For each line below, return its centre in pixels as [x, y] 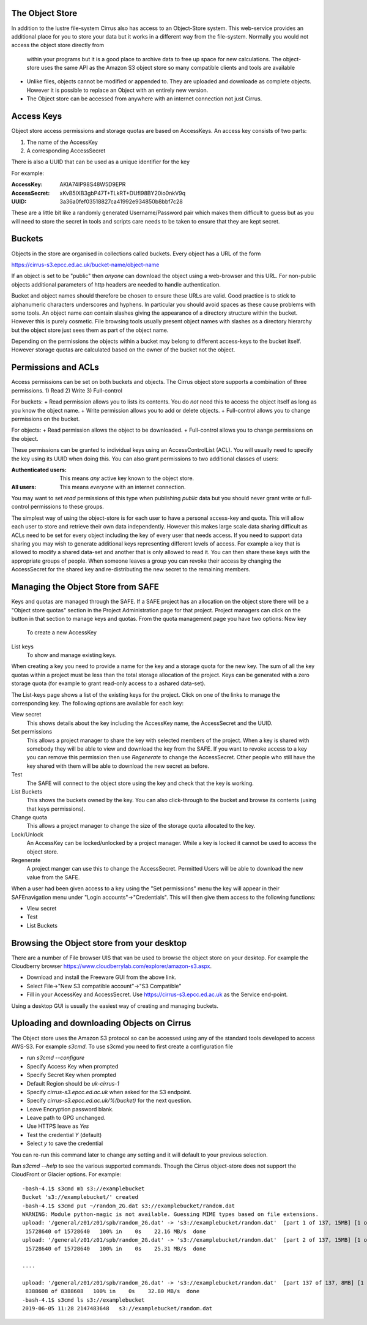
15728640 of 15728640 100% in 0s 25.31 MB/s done [116, 1248]
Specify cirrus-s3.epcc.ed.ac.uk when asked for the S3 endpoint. [109, 1092]
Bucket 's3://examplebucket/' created [80, 1197]
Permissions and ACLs [55, 367]
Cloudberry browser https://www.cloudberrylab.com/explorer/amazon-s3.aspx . [112, 966]
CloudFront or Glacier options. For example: [66, 1174]
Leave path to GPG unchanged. [66, 1118]
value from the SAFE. [53, 877]
